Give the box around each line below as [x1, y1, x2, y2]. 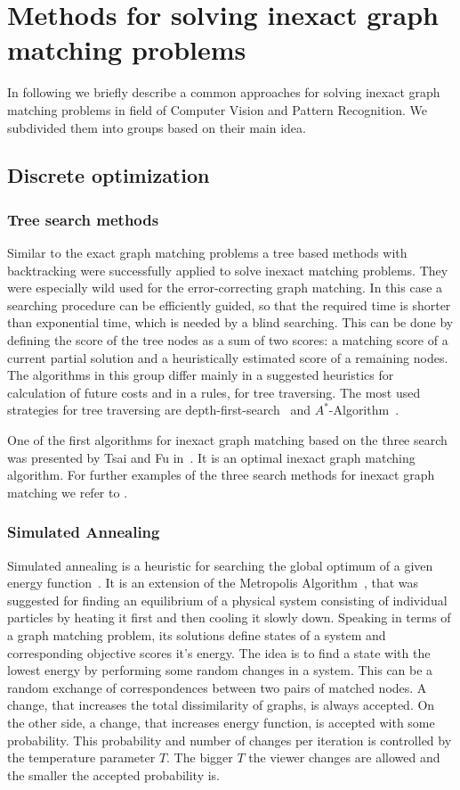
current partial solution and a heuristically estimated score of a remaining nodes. [7, 348, 448, 366]
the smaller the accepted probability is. [7, 765, 221, 784]
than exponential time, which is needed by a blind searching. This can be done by [7, 313, 454, 332]
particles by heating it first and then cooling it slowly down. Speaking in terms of [7, 608, 451, 627]
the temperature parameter [7, 748, 156, 767]
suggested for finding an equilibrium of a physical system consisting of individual [7, 590, 448, 609]
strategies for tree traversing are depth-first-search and [7, 400, 311, 419]
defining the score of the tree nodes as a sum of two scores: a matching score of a [7, 331, 448, 350]
